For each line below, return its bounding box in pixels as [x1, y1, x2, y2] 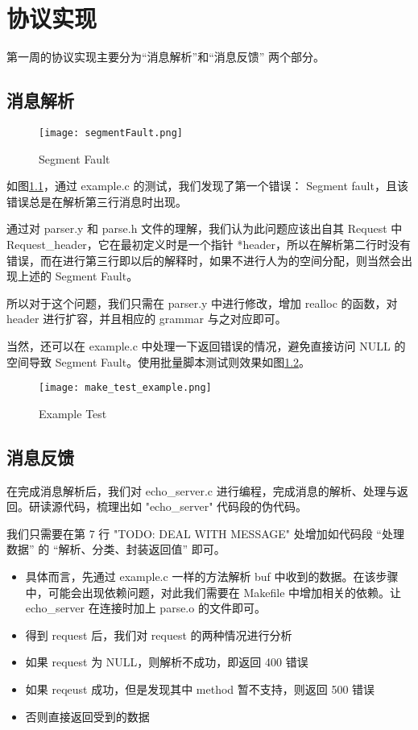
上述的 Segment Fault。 [17, 268, 139, 284]
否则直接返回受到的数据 [25, 707, 150, 724]
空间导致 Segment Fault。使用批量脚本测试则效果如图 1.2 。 [6, 353, 311, 370]
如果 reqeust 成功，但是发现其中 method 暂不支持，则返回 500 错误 [25, 680, 375, 697]
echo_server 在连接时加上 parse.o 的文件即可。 [25, 599, 266, 616]
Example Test [39, 404, 107, 421]
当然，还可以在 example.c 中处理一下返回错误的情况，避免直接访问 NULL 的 [6, 337, 406, 354]
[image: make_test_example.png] [39, 382, 212, 394]
